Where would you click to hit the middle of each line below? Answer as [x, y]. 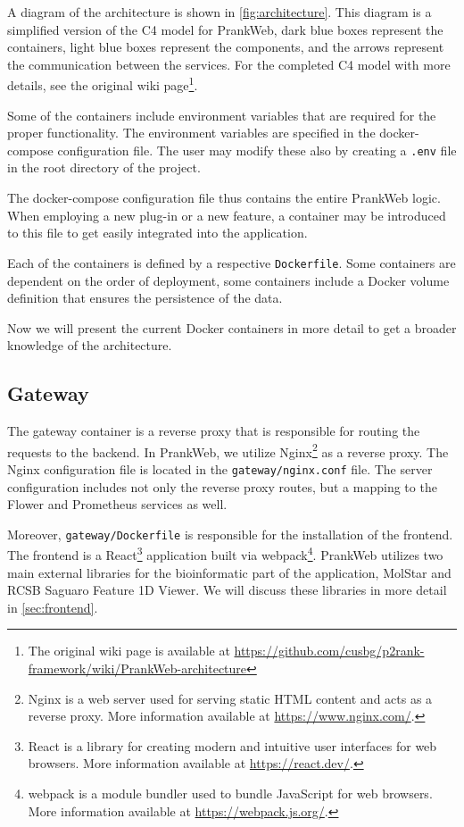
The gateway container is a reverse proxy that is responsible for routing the [214, 431]
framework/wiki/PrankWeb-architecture [137, 668]
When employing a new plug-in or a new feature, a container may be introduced [227, 215]
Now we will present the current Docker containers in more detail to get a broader [232, 327]
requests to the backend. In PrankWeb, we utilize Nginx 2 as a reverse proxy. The [228, 450]
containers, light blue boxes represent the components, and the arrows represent [226, 47]
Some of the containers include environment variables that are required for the [222, 115]
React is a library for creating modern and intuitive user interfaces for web [232, 745]
